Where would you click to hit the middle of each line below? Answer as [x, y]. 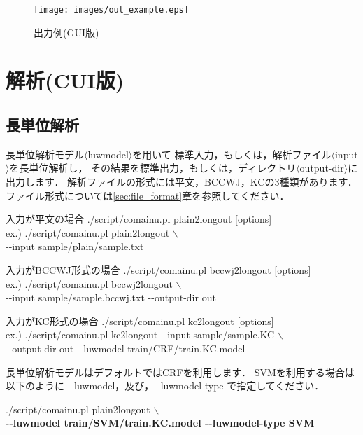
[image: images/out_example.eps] [111, 10]
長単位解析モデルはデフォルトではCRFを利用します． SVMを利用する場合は [180, 372]
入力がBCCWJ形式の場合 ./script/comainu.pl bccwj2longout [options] [158, 269]
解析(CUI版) [65, 80]
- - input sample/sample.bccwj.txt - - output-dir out [111, 297]
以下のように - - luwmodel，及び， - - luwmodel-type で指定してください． [165, 386]
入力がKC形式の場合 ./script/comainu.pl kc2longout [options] [140, 320]
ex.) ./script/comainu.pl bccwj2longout [89, 283]
